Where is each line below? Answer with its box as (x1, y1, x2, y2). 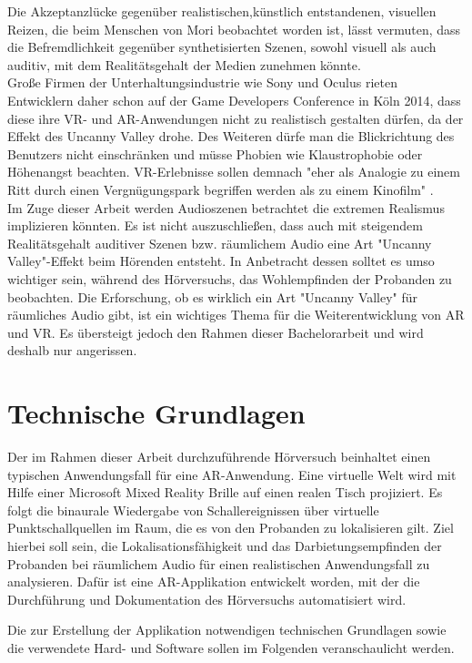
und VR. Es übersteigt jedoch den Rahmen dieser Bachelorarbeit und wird (7, 322, 424, 342)
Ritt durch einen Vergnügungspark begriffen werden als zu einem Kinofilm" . (7, 179, 434, 199)
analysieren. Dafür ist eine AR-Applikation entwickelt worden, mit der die (7, 572, 420, 591)
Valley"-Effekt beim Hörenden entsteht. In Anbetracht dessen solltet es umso (7, 251, 435, 270)
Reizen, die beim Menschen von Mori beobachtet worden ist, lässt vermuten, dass (7, 19, 461, 38)
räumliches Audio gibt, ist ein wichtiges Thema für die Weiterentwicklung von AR (7, 305, 465, 324)
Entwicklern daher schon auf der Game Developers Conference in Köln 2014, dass (7, 90, 461, 109)
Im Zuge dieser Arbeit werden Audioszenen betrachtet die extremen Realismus (7, 198, 445, 217)
